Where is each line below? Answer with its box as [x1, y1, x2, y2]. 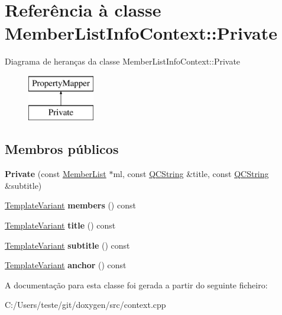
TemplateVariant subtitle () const [5, 239, 130, 251]
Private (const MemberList [5, 168, 106, 180]
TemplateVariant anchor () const [5, 259, 127, 271]
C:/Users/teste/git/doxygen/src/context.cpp [5, 298, 166, 311]
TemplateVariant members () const [5, 199, 136, 211]
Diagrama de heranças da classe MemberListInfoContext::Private [5, 55, 241, 67]
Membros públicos [5, 140, 119, 158]
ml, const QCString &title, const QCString [113, 168, 269, 180]
